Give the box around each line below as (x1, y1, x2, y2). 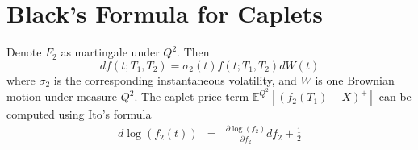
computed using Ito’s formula (6, 106, 152, 123)
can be (378, 88, 412, 105)
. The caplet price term (134, 88, 249, 105)
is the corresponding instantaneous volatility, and (53, 71, 297, 88)
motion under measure (6, 88, 118, 105)
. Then (177, 44, 210, 60)
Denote (6, 44, 42, 60)
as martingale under (61, 44, 160, 60)
